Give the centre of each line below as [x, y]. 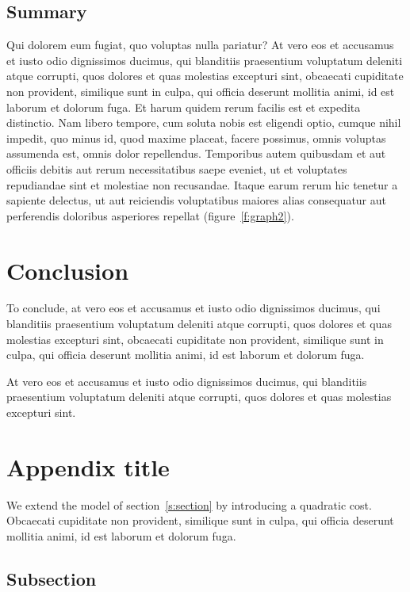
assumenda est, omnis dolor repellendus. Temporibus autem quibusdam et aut [196, 153]
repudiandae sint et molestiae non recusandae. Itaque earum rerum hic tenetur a [202, 184]
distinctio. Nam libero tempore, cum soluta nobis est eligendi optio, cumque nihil [204, 122]
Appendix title [88, 466]
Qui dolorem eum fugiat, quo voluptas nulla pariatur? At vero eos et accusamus [200, 45]
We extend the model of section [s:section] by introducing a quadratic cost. [189, 504]
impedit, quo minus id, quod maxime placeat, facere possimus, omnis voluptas [196, 137]
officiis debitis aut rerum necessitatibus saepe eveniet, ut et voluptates [177, 168]
